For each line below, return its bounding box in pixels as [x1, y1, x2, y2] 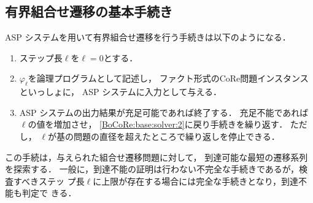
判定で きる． [21, 186, 77, 199]
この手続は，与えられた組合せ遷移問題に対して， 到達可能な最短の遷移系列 [5, 150, 308, 163]
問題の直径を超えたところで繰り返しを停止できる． [74, 129, 280, 142]
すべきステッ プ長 [13, 174, 85, 187]
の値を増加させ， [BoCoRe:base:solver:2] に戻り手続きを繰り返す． [28, 118, 288, 131]
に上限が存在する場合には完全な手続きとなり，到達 [93, 174, 298, 187]
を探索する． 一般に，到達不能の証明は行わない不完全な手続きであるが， [5, 163, 299, 175]
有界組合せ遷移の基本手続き [5, 2, 172, 21]
